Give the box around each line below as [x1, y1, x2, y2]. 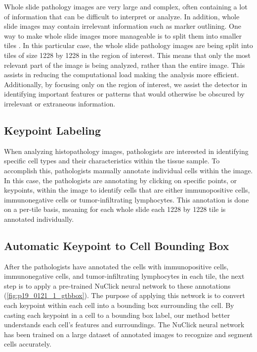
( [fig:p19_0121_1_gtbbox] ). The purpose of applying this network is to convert [4, 290, 245, 301]
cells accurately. [4, 339, 51, 349]
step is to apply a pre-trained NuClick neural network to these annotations [4, 280, 231, 291]
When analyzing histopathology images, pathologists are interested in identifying [4, 146, 249, 156]
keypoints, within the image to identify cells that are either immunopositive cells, [4, 185, 250, 195]
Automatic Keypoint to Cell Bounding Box [4, 238, 229, 253]
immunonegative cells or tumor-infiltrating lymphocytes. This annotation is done [4, 194, 249, 204]
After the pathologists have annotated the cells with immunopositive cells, [4, 261, 229, 271]
